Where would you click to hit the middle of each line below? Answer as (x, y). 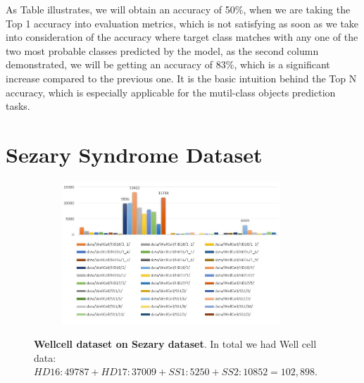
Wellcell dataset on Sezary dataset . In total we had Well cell (175, 344)
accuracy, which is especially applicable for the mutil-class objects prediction (171, 92)
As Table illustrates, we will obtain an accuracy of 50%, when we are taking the (178, 9)
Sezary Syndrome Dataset (134, 154)
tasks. (18, 106)
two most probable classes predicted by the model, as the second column (162, 50)
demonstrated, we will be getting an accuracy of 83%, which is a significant (168, 64)
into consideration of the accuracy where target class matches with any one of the (182, 37)
